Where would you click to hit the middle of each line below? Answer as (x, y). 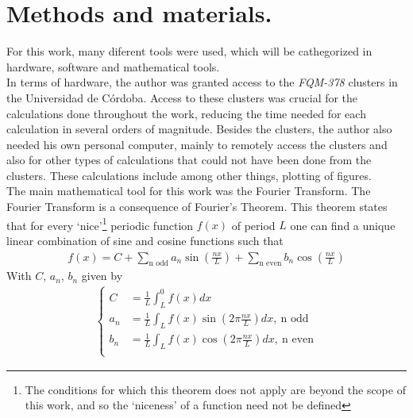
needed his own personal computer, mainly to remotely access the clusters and (197, 144)
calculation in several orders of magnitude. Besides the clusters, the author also (199, 129)
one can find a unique (343, 225)
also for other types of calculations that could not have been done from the (189, 160)
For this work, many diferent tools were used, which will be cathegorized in (189, 51)
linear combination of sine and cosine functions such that (145, 240)
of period (253, 225)
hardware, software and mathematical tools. (113, 66)
